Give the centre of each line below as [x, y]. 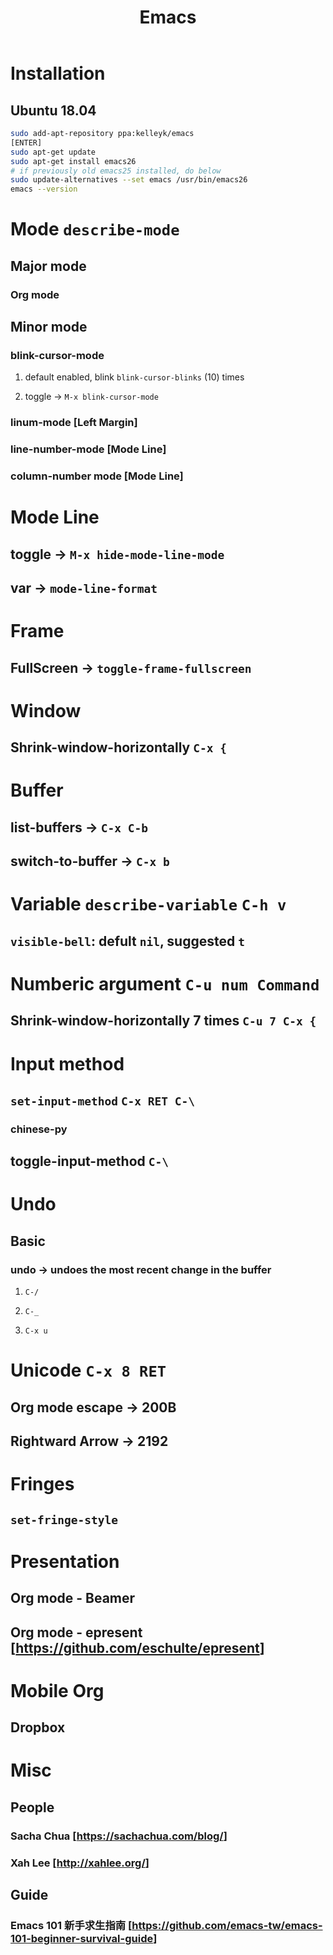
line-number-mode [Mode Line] [88, 449]
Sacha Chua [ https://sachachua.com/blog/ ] [119, 1836]
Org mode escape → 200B [93, 1407]
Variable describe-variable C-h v [148, 904]
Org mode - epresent [76, 1632]
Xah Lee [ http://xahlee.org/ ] [80, 1863]
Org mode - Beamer [73, 1598]
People [32, 1807]
